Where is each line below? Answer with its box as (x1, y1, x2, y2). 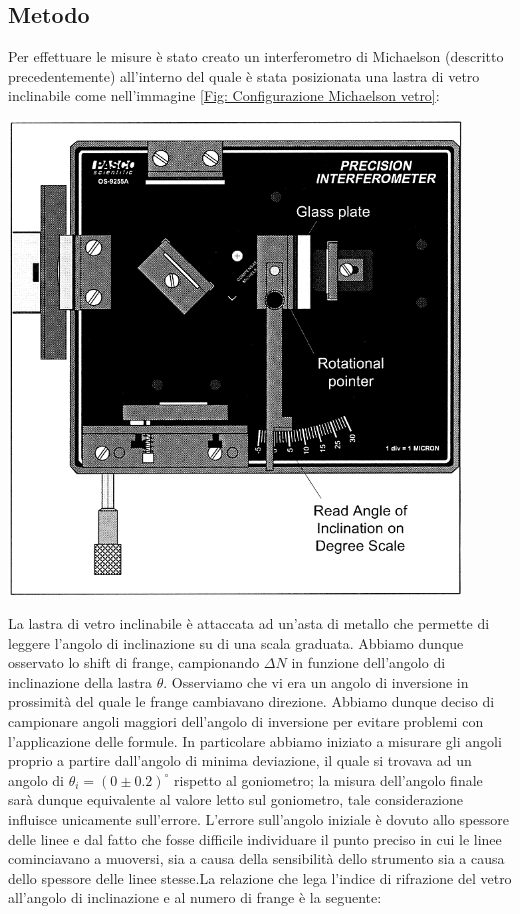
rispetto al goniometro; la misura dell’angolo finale (174, 769, 483, 790)
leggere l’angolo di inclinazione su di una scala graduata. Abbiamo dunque (8, 632, 464, 653)
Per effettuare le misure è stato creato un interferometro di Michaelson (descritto (8, 46, 504, 67)
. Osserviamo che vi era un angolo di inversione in (163, 671, 469, 692)
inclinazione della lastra (8, 671, 153, 692)
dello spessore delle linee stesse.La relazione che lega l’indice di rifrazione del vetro (8, 867, 512, 888)
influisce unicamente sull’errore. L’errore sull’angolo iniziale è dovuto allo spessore (8, 809, 510, 830)
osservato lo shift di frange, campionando (8, 652, 260, 673)
